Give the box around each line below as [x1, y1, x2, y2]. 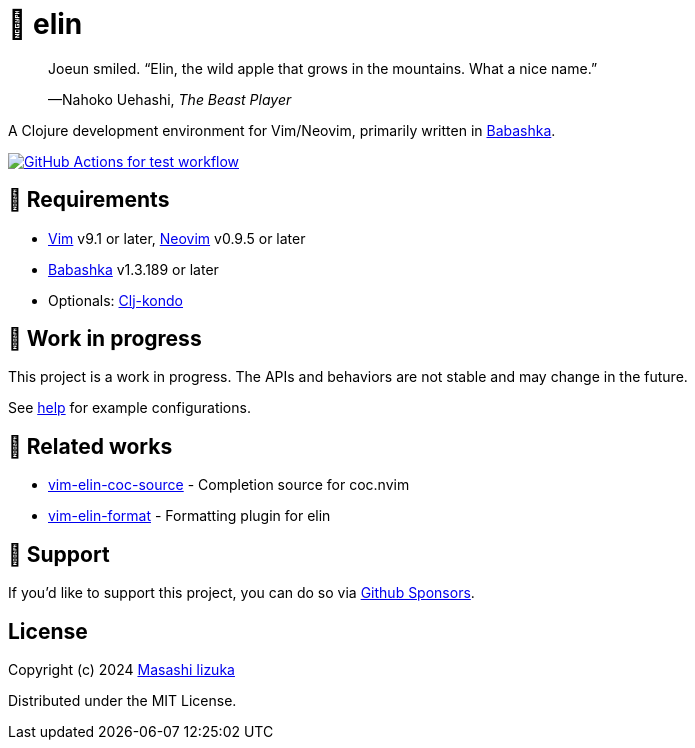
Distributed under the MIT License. [8, 691, 237, 709]
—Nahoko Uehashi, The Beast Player [48, 90, 292, 108]
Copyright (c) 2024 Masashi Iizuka [8, 660, 235, 678]
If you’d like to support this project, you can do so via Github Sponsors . [8, 584, 475, 602]
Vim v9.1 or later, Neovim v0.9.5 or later [48, 229, 306, 247]
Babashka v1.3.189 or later [48, 260, 219, 278]
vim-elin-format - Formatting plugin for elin [48, 507, 331, 525]
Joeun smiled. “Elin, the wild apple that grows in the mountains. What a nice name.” [48, 59, 598, 77]
